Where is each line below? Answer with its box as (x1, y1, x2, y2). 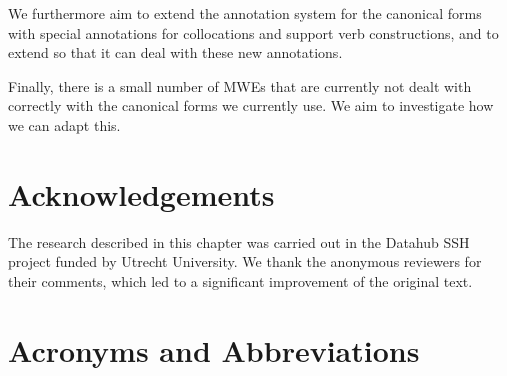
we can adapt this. (8, 114, 121, 135)
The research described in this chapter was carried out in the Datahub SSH (8, 231, 470, 252)
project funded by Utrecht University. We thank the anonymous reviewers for (8, 251, 482, 272)
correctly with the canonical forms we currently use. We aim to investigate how (8, 95, 494, 116)
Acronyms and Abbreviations (8, 329, 420, 370)
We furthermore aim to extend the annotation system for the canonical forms (8, 3, 482, 23)
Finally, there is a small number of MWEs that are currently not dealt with (8, 75, 472, 96)
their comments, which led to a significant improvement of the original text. (8, 270, 473, 291)
